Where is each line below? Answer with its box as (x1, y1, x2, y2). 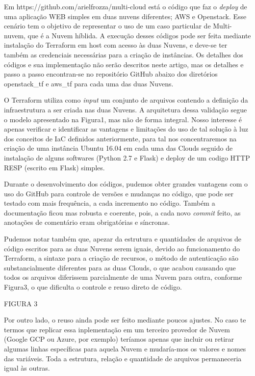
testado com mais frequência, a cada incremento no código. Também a (4, 198, 215, 208)
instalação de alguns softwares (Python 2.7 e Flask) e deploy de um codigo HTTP (4, 152, 250, 162)
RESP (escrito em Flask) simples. (4, 162, 105, 172)
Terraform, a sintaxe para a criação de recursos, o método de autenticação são (4, 253, 239, 263)
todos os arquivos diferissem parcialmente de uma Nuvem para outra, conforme (4, 272, 242, 282)
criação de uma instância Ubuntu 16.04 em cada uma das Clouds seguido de (4, 143, 233, 153)
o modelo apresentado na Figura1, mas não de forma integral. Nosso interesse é (4, 114, 242, 124)
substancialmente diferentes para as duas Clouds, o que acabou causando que (4, 262, 236, 272)
